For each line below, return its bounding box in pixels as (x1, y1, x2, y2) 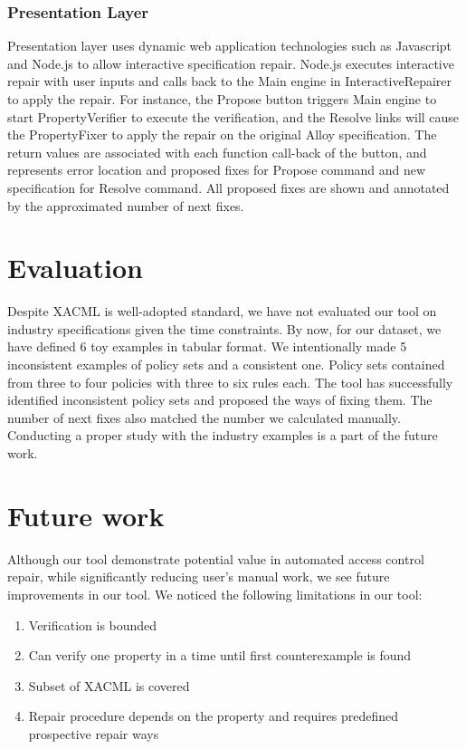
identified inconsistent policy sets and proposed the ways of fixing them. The (7, 390, 433, 409)
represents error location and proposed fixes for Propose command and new (7, 160, 426, 179)
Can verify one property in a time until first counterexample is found (28, 646, 412, 665)
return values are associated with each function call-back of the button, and (7, 142, 427, 161)
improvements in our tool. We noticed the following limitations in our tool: (7, 584, 423, 603)
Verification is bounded (28, 615, 157, 634)
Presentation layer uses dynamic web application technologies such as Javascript (7, 36, 452, 55)
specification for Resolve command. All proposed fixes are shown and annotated (7, 178, 450, 197)
